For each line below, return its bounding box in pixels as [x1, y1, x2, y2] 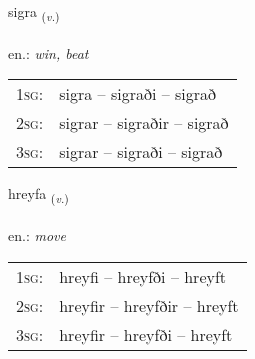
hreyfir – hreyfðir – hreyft [59, 293, 239, 317]
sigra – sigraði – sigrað [59, 82, 217, 106]
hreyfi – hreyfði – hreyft [59, 264, 227, 288]
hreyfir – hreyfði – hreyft [59, 322, 233, 346]
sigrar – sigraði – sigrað [59, 140, 223, 164]
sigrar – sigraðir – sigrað [59, 111, 229, 135]
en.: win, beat [8, 42, 89, 63]
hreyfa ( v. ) [8, 183, 69, 207]
